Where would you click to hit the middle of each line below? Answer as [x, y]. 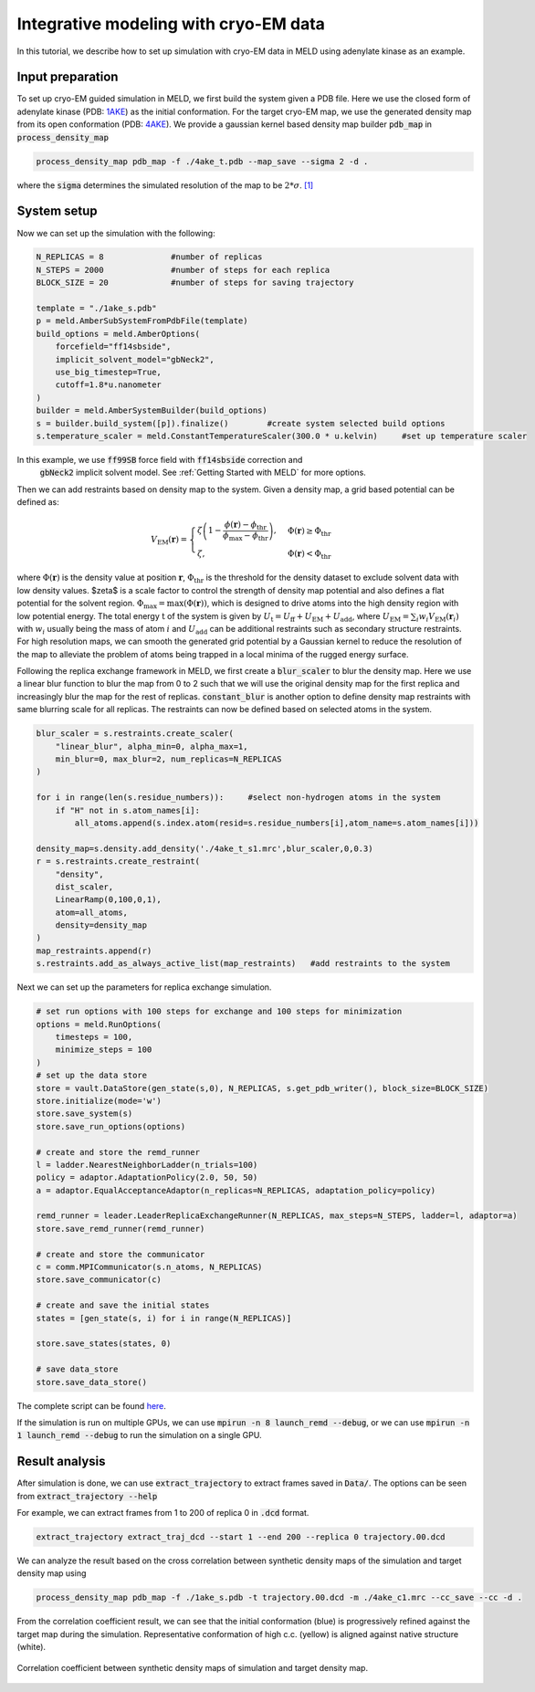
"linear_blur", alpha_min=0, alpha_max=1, [152, 746]
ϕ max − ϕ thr [245, 536]
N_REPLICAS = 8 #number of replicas [149, 257]
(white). [31, 1647]
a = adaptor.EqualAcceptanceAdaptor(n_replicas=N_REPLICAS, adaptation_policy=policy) [236, 1190]
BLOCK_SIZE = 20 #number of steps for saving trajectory [195, 283]
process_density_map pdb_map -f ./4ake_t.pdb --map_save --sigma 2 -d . [202, 161]
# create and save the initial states [123, 1305]
